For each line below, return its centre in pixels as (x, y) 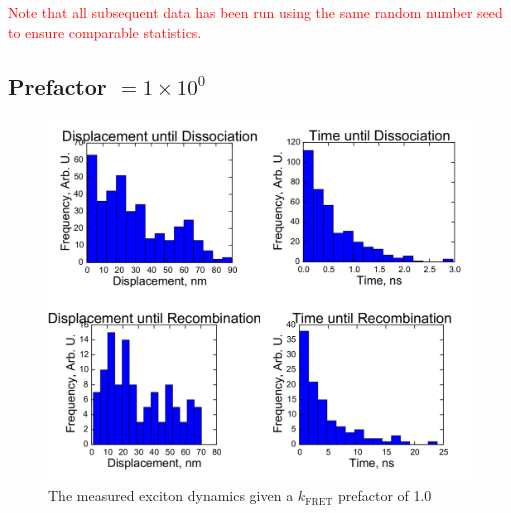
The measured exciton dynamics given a (171, 495)
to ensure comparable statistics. (105, 31)
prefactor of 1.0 (384, 495)
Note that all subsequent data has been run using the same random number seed (255, 12)
